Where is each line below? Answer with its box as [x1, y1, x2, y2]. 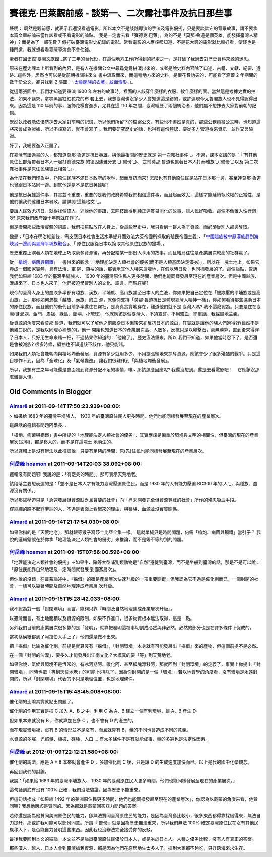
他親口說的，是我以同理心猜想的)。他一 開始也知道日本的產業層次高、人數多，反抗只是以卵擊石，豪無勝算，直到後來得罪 [9, 327, 259, 333]
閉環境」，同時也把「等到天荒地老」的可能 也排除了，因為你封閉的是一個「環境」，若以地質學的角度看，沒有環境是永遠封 [9, 669, 258, 675]
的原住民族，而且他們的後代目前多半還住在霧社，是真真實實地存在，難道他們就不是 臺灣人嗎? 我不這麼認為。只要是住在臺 [9, 304, 261, 310]
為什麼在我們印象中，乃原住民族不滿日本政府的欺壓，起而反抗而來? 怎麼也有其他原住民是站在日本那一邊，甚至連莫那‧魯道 [9, 175, 261, 181]
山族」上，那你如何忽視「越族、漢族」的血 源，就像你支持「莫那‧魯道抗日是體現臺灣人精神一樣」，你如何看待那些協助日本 [9, 296, 261, 303]
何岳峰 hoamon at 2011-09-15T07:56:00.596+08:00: [9, 549, 141, 556]
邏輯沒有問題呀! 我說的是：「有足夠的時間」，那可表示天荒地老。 [9, 471, 140, 477]
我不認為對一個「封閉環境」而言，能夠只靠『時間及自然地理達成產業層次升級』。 [9, 606, 175, 612]
